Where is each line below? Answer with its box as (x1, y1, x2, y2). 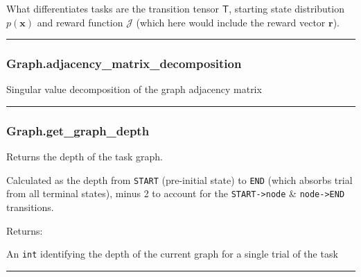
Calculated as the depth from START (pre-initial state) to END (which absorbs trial (6, 172, 353, 187)
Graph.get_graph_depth (6, 121, 150, 139)
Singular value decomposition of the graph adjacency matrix (6, 82, 262, 96)
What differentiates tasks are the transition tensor (6, 1, 219, 15)
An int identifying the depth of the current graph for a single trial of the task (6, 246, 338, 261)
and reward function (37, 15, 123, 29)
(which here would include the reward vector (136, 15, 326, 29)
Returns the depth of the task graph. (6, 149, 164, 164)
